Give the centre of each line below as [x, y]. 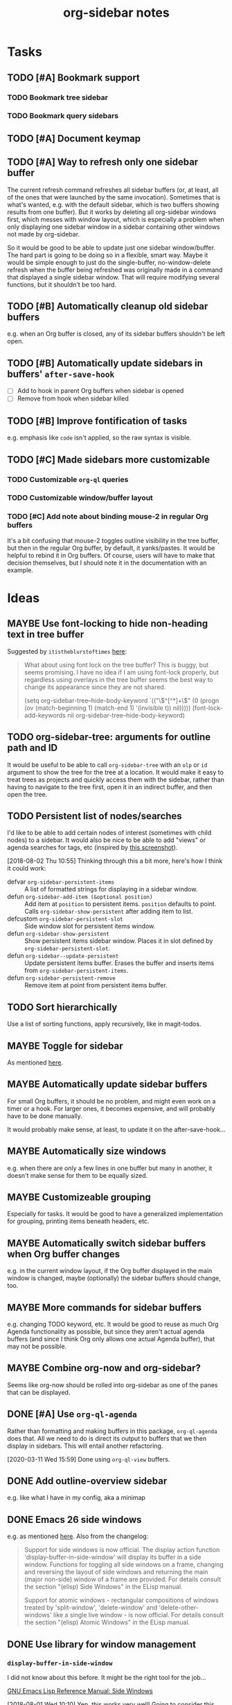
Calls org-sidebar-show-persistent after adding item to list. [109, 912]
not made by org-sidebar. [44, 234]
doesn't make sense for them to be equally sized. [78, 1175]
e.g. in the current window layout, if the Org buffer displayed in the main [110, 1271]
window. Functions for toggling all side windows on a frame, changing [124, 1565]
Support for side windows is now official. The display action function [122, 1550]
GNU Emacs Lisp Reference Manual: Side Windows [80, 1690]
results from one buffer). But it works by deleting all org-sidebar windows [112, 212]
